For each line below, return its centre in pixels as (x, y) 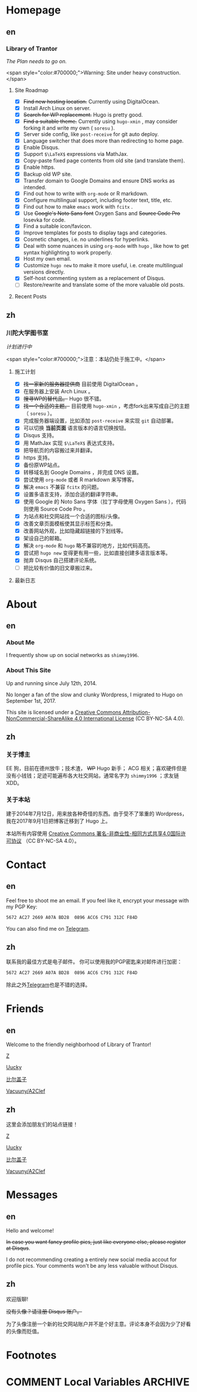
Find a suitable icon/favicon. (57, 226)
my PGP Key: (22, 907)
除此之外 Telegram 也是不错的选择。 (48, 985)
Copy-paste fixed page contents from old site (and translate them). (104, 161)
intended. (35, 187)
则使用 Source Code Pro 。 (56, 509)
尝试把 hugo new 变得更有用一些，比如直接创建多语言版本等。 (97, 553)
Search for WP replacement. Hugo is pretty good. (83, 115)
